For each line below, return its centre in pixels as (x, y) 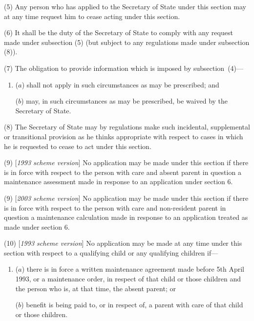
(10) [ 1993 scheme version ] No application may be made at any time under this (123, 243)
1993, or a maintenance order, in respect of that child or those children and (128, 279)
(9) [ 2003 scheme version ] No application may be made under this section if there (126, 198)
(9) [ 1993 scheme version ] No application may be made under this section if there (126, 162)
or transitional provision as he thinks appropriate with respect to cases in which (124, 136)
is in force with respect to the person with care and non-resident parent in (115, 207)
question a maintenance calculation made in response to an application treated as (126, 217)
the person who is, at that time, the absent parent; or (95, 288)
